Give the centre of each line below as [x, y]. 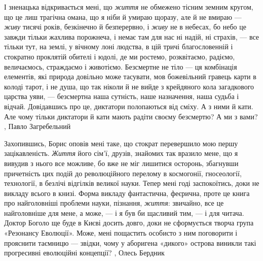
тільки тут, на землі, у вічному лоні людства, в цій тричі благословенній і [119, 46]
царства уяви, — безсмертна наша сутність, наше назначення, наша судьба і [122, 96]
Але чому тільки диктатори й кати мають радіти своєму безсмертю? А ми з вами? [131, 116]
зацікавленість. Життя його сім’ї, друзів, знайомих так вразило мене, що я [121, 153]
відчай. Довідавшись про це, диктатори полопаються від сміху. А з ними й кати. [129, 106]
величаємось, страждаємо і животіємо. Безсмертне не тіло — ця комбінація [121, 66]
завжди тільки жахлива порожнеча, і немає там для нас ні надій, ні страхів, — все [132, 36]
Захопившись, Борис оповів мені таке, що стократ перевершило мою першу [121, 143]
